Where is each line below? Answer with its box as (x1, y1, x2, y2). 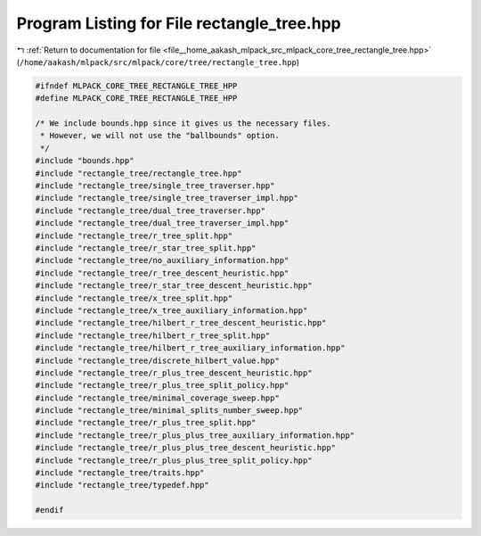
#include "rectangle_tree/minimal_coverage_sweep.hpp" (35, 392, 280, 403)
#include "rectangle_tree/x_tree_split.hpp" (35, 293, 233, 303)
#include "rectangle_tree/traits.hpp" (35, 468, 205, 478)
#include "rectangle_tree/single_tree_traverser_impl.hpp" (35, 193, 298, 203)
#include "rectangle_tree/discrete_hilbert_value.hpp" (35, 355, 280, 366)
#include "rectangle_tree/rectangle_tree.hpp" (35, 168, 242, 178)
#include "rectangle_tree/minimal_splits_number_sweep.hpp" (35, 406, 304, 416)
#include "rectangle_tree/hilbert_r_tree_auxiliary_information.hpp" (35, 343, 346, 353)
